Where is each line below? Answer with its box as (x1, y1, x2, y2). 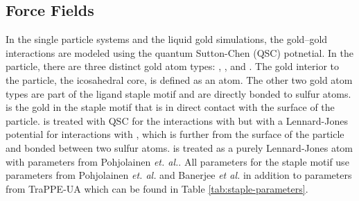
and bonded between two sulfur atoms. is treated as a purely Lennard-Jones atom (6, 140, 353, 155)
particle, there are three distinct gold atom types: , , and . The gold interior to (6, 59, 340, 73)
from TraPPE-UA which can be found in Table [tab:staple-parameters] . (6, 181, 308, 195)
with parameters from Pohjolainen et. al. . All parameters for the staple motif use (6, 154, 349, 168)
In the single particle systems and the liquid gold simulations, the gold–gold (6, 32, 328, 46)
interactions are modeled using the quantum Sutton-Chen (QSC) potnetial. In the (6, 45, 353, 60)
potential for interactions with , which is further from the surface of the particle (6, 127, 344, 141)
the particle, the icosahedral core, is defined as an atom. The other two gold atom (6, 72, 353, 87)
